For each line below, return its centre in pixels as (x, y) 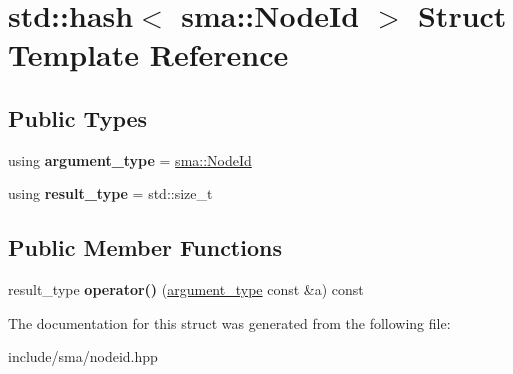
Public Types (78, 117)
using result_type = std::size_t (110, 193)
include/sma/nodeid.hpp (83, 356)
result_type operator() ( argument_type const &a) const (186, 289)
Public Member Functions (145, 247)
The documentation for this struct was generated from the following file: (229, 322)
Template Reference (148, 54)
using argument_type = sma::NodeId (130, 159)
